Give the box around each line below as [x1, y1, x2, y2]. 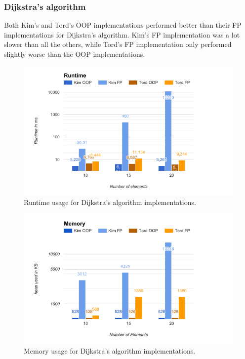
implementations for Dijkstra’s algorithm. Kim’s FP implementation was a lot [4, 29, 240, 40]
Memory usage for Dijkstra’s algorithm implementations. [24, 345, 196, 356]
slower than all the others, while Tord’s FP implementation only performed [4, 39, 232, 49]
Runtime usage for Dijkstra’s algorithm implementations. [24, 197, 196, 207]
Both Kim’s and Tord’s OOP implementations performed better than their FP [4, 20, 242, 30]
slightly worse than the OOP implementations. [4, 49, 145, 59]
